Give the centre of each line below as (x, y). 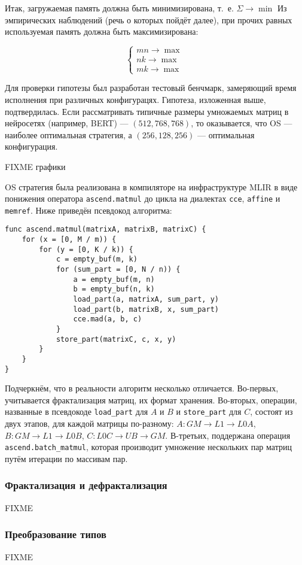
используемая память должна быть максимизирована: (102, 31)
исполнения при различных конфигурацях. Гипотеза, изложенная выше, (135, 99)
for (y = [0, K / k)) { (86, 249)
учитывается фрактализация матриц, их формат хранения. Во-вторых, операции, (151, 400)
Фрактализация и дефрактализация (86, 485)
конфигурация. (31, 146)
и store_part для (209, 411)
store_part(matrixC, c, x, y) (116, 339)
